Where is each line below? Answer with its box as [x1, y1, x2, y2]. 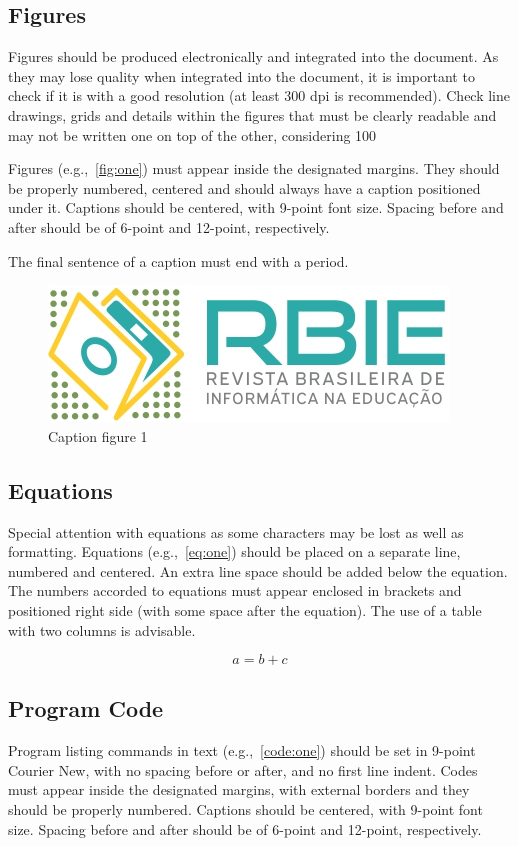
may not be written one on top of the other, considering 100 [8, 124, 377, 145]
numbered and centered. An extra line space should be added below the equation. [8, 560, 508, 581]
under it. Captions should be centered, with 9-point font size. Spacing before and [8, 197, 504, 218]
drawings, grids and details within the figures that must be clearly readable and [8, 104, 497, 125]
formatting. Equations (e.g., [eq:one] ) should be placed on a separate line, [8, 541, 461, 562]
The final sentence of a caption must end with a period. [8, 250, 349, 271]
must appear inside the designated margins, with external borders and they [8, 779, 470, 800]
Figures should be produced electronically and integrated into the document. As [8, 46, 499, 67]
